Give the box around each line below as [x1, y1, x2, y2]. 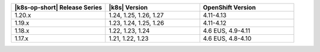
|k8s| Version [108, 4, 148, 11]
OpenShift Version [203, 4, 256, 11]
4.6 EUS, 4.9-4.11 [203, 27, 251, 35]
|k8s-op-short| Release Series [14, 4, 103, 11]
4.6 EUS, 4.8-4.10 [203, 34, 252, 43]
